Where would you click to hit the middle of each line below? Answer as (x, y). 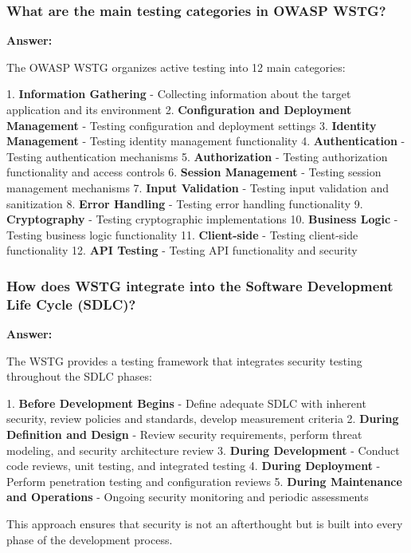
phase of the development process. (90, 539)
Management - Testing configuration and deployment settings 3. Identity (192, 125)
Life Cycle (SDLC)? (71, 304)
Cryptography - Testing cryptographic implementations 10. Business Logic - (202, 219)
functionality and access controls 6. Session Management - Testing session (194, 172)
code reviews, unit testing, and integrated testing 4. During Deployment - (194, 466)
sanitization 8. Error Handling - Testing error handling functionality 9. (185, 203)
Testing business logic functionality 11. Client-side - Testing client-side (182, 234)
